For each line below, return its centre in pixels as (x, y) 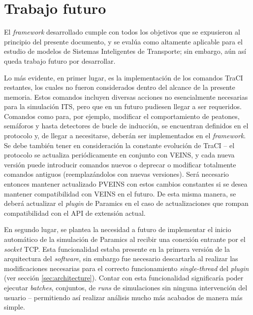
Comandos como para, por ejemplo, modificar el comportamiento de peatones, (122, 116)
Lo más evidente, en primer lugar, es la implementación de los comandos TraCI (124, 77)
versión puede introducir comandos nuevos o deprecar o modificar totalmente (120, 164)
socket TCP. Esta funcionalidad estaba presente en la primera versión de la (117, 249)
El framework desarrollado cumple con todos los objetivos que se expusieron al (122, 32)
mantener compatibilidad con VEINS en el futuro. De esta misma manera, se (120, 193)
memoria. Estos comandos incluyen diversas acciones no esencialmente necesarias (126, 97)
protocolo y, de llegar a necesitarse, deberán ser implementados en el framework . (125, 136)
